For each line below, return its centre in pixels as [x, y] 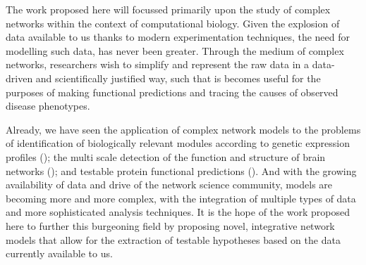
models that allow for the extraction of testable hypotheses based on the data [173, 239]
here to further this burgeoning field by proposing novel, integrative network [170, 225]
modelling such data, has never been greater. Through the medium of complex [175, 50]
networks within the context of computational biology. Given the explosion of [173, 23]
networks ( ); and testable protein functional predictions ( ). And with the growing [181, 170]
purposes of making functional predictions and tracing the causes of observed [172, 92]
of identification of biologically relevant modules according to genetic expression [178, 143]
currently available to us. [59, 253]
